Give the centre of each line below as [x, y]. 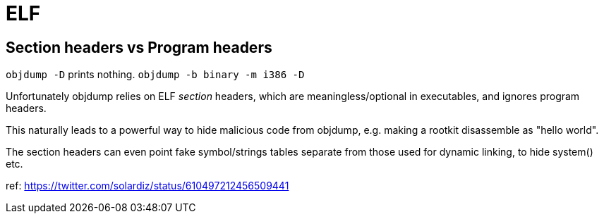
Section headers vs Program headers [139, 47]
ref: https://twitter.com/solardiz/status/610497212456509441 [147, 186]
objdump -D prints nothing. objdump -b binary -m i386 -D [155, 75]
